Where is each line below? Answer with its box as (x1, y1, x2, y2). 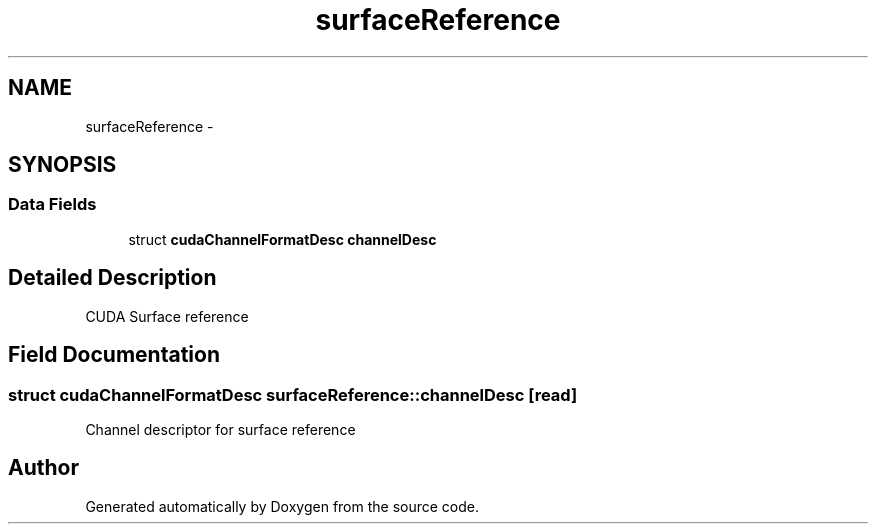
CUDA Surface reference (85, 307, 249, 325)
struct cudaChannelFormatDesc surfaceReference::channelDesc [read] (8, 384, 578, 405)
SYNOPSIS (8, 152, 117, 178)
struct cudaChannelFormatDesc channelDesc (128, 230, 437, 248)
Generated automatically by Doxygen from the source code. (85, 497, 480, 515)
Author (8, 455, 79, 481)
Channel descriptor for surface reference (85, 420, 356, 438)
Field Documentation (8, 342, 220, 368)
